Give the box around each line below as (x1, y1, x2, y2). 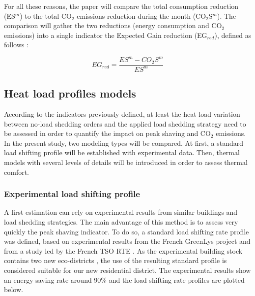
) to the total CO (20, 10, 72, 21)
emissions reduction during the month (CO (77, 10, 206, 21)
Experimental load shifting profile (4, 188, 140, 200)
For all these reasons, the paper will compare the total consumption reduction (4, 1, 239, 11)
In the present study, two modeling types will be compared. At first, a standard (4, 137, 244, 148)
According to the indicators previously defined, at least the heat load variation (4, 109, 240, 119)
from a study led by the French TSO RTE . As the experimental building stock (4, 245, 243, 256)
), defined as (214, 30, 252, 40)
